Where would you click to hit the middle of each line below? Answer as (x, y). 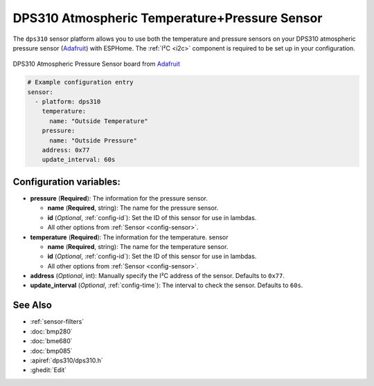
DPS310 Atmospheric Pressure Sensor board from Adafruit (96, 64)
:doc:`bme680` (51, 341)
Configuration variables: (67, 182)
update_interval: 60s (79, 160)
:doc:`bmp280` (51, 331)
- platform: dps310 (68, 102)
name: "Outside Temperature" (99, 121)
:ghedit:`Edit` (48, 370)
